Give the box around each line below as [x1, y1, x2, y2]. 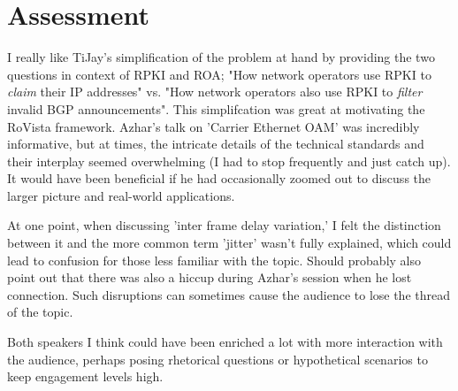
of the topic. [7, 303, 73, 321]
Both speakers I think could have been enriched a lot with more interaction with [7, 333, 443, 351]
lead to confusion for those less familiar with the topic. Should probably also [7, 250, 421, 269]
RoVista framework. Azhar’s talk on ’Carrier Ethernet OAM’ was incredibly [7, 117, 420, 135]
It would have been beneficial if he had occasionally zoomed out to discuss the [7, 169, 431, 188]
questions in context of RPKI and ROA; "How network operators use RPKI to [7, 65, 431, 83]
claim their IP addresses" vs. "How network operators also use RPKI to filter [7, 82, 423, 101]
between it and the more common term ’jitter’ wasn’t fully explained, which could [7, 234, 452, 252]
